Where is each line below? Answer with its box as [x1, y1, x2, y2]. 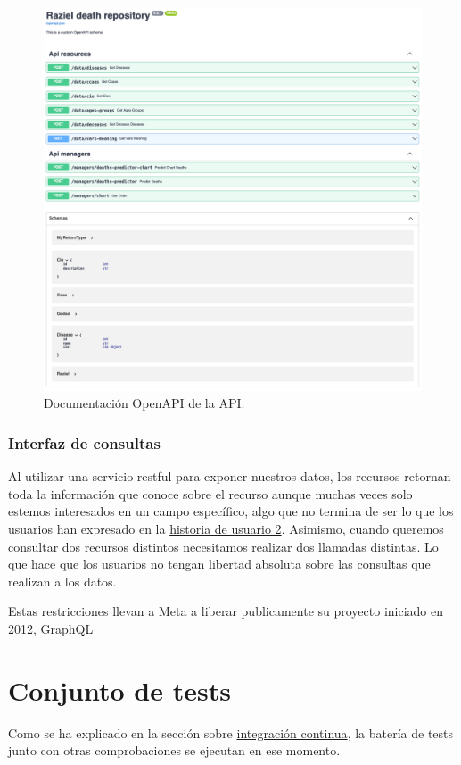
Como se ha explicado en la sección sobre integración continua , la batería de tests [8, 723, 454, 742]
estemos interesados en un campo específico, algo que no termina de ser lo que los [8, 502, 454, 520]
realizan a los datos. [8, 571, 117, 590]
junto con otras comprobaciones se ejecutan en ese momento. [8, 741, 341, 760]
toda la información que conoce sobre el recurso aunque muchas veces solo [8, 484, 413, 503]
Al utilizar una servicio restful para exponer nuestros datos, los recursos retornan [8, 467, 451, 486]
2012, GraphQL [8, 619, 94, 638]
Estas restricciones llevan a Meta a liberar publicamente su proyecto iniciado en [8, 602, 444, 620]
